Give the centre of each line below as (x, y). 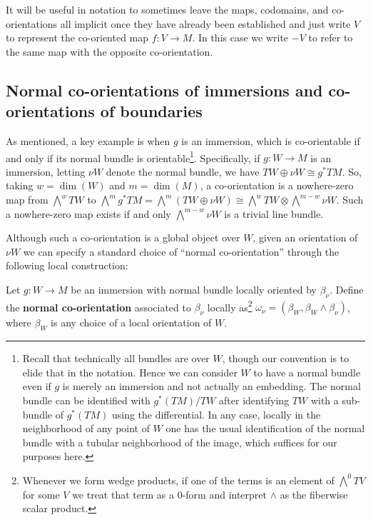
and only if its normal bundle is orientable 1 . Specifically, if (133, 156)
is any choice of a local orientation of (131, 322)
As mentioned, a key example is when (88, 140)
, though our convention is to (286, 358)
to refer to (331, 37)
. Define (347, 289)
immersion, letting (46, 171)
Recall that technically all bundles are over (116, 358)
